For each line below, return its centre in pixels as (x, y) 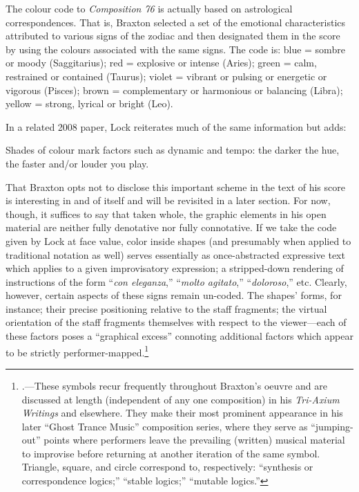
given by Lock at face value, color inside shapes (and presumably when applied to (178, 240)
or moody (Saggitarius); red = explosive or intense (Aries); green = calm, (161, 63)
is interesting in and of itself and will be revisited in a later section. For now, (168, 200)
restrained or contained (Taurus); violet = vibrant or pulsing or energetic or (166, 76)
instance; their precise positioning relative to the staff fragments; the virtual (166, 308)
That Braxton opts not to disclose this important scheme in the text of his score (175, 186)
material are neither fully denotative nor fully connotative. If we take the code (171, 227)
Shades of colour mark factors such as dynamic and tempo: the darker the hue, (173, 150)
